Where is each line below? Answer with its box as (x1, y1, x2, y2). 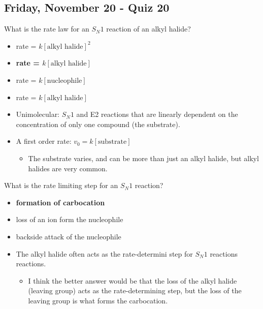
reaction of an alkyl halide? (106, 23, 191, 34)
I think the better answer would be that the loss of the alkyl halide (28, 275, 237, 286)
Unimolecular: (16, 109, 60, 119)
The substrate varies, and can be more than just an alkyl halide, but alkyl (28, 152, 259, 163)
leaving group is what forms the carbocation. (28, 295, 168, 305)
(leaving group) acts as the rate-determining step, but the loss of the (28, 285, 242, 296)
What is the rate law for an (4, 23, 89, 34)
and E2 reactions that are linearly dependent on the (76, 109, 238, 119)
